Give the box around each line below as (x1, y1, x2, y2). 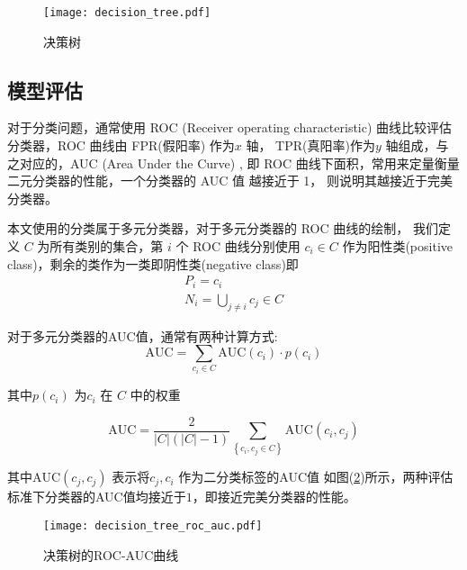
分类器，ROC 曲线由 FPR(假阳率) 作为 (7, 136, 235, 155)
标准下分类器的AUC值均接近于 (7, 487, 186, 506)
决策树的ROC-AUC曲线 (43, 545, 179, 564)
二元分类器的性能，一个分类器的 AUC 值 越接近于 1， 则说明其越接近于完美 (7, 171, 454, 190)
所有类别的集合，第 (49, 237, 164, 256)
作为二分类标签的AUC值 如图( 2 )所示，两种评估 (178, 467, 454, 486)
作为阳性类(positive (342, 237, 454, 256)
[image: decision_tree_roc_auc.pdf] (43, 520, 263, 533)
